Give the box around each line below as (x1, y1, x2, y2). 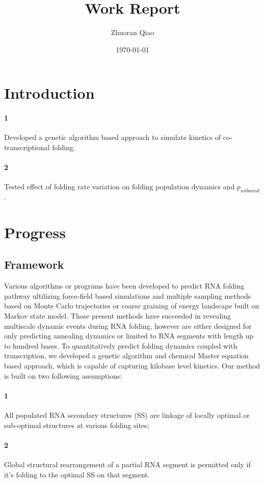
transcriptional (4, 141, 50, 152)
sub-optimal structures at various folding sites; (4, 419, 149, 430)
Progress (4, 221, 66, 242)
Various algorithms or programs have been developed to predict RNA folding (4, 280, 245, 291)
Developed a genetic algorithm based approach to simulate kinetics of (4, 132, 221, 143)
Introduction (4, 82, 95, 103)
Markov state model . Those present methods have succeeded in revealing (4, 310, 231, 321)
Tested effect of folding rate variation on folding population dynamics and (4, 181, 235, 192)
